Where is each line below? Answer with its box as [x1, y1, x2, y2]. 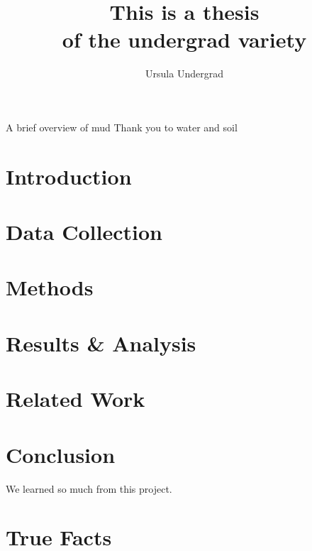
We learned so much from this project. [6, 481, 172, 496]
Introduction [6, 161, 132, 190]
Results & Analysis [6, 328, 196, 357]
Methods [6, 273, 94, 302]
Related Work [6, 384, 145, 413]
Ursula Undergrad [145, 66, 223, 81]
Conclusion [6, 440, 116, 469]
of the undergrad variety [62, 25, 307, 54]
